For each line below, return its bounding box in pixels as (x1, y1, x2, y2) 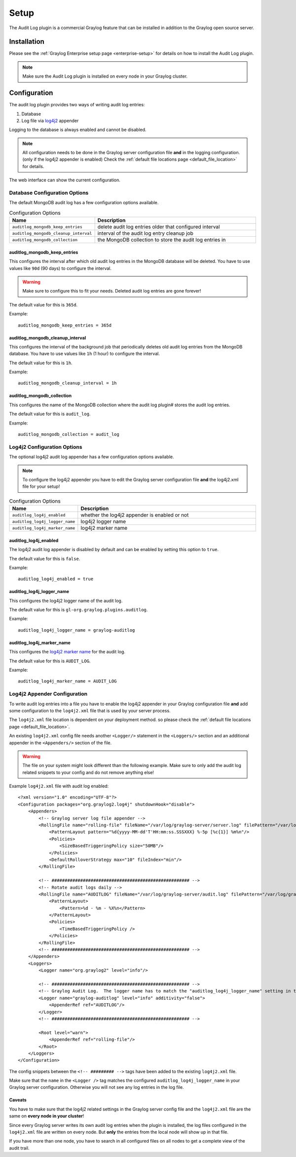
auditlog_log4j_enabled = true (18, 576, 94, 582)
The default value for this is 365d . (9, 301, 78, 307)
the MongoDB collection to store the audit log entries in (97, 236, 226, 243)
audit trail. (9, 1145, 30, 1151)
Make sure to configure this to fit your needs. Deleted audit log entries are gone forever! (22, 288, 201, 294)
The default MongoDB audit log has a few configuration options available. (9, 200, 159, 206)
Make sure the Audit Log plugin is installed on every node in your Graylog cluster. (22, 73, 187, 79)
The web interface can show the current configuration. (9, 177, 120, 183)
